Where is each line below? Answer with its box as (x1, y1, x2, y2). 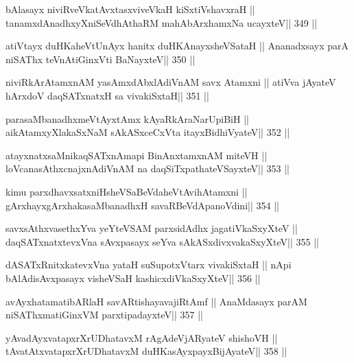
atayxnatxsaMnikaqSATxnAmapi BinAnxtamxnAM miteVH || (5, 148, 268, 162)
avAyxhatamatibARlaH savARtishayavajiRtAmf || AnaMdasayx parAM (5, 294, 307, 308)
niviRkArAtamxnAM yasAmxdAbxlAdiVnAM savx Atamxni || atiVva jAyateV (5, 75, 336, 89)
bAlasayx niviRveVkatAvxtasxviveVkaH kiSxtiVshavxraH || (5, 2, 255, 16)
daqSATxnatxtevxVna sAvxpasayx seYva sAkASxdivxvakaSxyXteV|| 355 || (5, 234, 319, 248)
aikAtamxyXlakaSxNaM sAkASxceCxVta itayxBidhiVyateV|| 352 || (5, 125, 290, 139)
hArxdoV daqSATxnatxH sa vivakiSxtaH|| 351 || (5, 88, 209, 102)
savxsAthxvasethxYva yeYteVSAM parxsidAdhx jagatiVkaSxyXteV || (5, 221, 298, 235)
